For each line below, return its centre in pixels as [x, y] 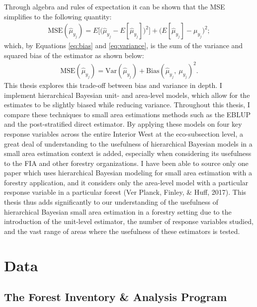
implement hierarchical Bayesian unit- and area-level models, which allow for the [127, 95]
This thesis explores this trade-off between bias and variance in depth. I [113, 85]
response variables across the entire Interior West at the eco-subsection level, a [124, 133]
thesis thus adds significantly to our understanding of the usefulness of [111, 202]
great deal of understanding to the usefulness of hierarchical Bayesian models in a [128, 143]
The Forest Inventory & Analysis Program [116, 297]
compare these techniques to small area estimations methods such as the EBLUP [128, 114]
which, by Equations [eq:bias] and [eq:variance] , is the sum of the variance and [124, 45]
